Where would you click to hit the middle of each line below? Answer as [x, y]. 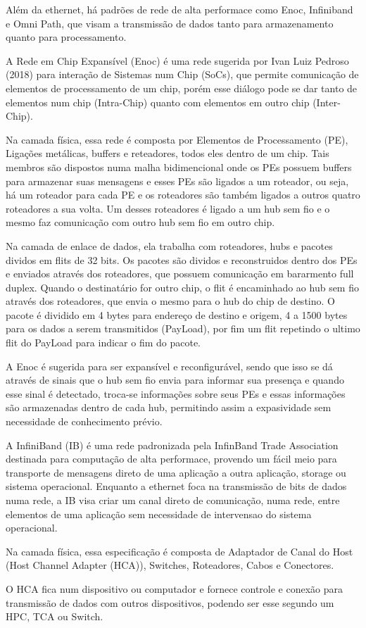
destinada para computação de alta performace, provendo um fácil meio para [171, 459]
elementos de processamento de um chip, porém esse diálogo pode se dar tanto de [182, 88]
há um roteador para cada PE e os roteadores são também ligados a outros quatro [183, 195]
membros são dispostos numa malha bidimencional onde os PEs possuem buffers [179, 167]
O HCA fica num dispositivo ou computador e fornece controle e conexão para [175, 588]
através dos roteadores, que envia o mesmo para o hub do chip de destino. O [170, 301]
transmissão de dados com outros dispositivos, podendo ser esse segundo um [170, 602]
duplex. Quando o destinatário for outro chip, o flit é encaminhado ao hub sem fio [182, 287]
